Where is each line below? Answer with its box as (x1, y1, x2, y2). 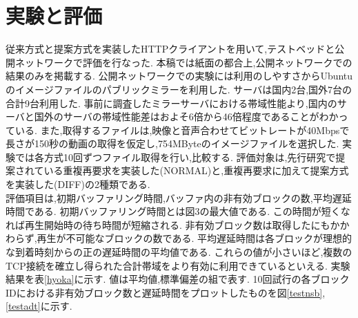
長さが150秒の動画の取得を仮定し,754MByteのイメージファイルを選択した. (6, 136, 339, 151)
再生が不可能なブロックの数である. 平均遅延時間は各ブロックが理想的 (37, 231, 352, 245)
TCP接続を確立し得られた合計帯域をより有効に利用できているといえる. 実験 (6, 258, 350, 272)
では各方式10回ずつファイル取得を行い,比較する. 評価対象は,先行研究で (14, 149, 336, 164)
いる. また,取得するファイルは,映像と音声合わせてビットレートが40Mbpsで (14, 122, 350, 137)
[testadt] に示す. (6, 299, 72, 313)
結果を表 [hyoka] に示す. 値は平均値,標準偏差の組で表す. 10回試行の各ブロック (6, 272, 350, 286)
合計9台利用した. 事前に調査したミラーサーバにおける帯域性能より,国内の (6, 95, 337, 110)
